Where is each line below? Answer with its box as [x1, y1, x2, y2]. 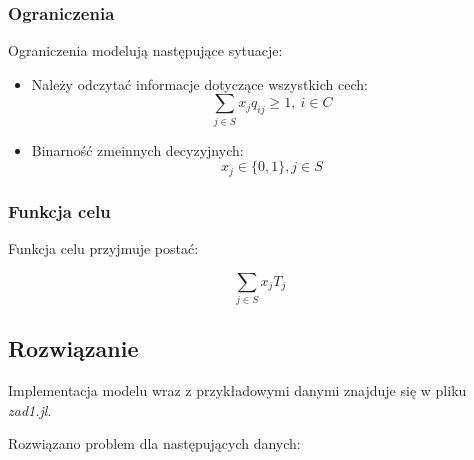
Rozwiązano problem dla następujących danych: [8, 433, 301, 454]
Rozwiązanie [8, 333, 139, 364]
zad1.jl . [8, 399, 52, 420]
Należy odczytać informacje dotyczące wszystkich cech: [31, 73, 368, 94]
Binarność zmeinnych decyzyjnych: [31, 139, 244, 160]
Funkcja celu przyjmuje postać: [8, 238, 199, 258]
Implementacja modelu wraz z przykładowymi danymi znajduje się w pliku [8, 380, 467, 401]
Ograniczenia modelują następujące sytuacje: [8, 40, 283, 61]
